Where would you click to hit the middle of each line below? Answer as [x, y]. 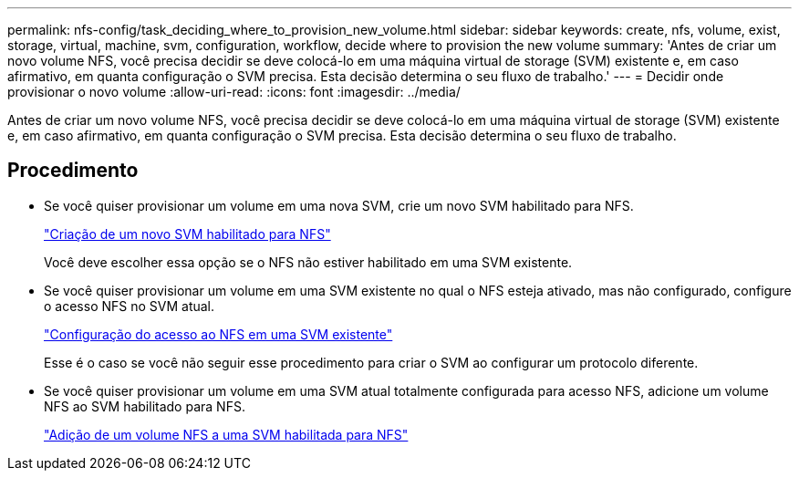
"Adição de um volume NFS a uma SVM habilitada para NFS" [226, 434]
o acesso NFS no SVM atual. [130, 306]
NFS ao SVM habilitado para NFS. [145, 406]
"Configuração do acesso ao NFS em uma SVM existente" [218, 334]
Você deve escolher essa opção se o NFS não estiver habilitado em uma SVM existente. [308, 262]
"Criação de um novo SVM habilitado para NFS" [187, 234]
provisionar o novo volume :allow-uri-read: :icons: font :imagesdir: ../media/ [234, 92]
